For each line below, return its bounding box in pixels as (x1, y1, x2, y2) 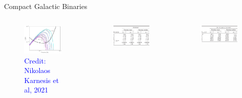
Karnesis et (24, 74, 59, 85)
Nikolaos (24, 65, 50, 75)
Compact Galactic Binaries (4, 1, 87, 11)
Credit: (24, 55, 46, 65)
